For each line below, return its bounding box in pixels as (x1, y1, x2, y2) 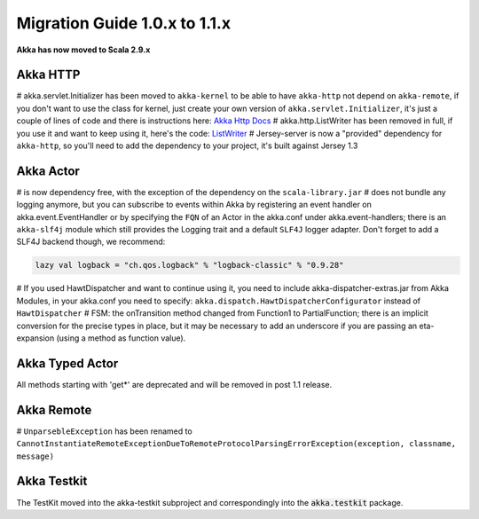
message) (16, 451, 55, 461)
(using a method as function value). (56, 333, 186, 343)
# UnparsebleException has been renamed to (16, 426, 192, 436)
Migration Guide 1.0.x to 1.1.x (16, 13, 231, 33)
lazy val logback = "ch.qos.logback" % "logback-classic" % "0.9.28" (35, 260, 344, 271)
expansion (16, 333, 55, 343)
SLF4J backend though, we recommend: (16, 236, 166, 248)
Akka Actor (16, 163, 80, 178)
